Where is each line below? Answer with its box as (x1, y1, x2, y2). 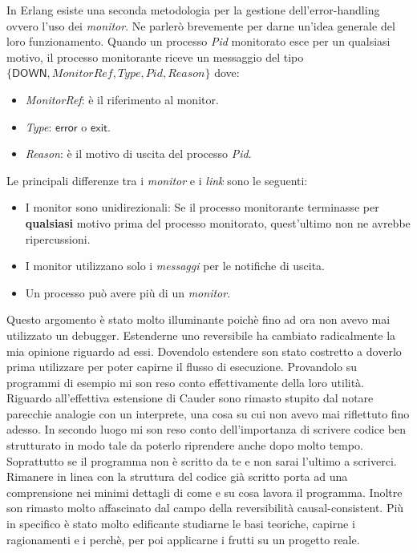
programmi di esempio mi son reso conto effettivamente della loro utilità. (6, 373, 365, 390)
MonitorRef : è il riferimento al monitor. (25, 91, 219, 107)
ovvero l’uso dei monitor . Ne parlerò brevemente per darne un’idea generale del (6, 17, 395, 34)
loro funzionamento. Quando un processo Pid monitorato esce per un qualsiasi (6, 33, 391, 50)
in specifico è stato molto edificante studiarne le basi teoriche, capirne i (6, 515, 355, 532)
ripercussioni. (25, 230, 91, 247)
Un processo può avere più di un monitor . (25, 284, 231, 301)
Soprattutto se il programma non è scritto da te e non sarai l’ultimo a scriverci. (6, 452, 397, 469)
